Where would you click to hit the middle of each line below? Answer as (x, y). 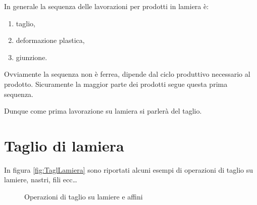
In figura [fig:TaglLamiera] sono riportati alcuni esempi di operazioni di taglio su (129, 169)
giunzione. (32, 57)
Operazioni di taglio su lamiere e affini (84, 197)
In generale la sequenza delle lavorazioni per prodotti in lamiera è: (107, 6)
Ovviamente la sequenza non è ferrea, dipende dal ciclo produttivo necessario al (127, 74)
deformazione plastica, (50, 40)
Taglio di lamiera (64, 145)
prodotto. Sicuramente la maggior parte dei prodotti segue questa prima (116, 84)
